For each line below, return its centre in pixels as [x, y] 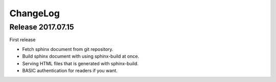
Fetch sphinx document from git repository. [68, 49]
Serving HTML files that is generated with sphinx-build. [80, 63]
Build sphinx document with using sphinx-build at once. [81, 57]
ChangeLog [34, 13]
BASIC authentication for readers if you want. [70, 70]
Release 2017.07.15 [42, 27]
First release [22, 40]
